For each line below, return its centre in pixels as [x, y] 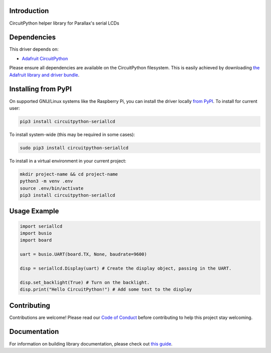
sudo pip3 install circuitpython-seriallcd [74, 148]
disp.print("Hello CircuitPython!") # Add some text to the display [106, 289]
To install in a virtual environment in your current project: [68, 161]
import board [36, 240]
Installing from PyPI [41, 89]
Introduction [29, 11]
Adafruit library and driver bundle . [44, 75]
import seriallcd [41, 226]
